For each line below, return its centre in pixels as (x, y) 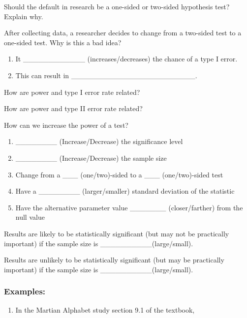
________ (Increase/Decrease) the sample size (91, 158)
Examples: (25, 291)
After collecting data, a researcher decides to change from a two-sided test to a (123, 33)
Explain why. (24, 16)
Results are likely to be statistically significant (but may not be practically (117, 233)
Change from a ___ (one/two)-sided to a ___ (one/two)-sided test (119, 174)
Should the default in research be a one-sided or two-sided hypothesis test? (117, 6)
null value (30, 217)
